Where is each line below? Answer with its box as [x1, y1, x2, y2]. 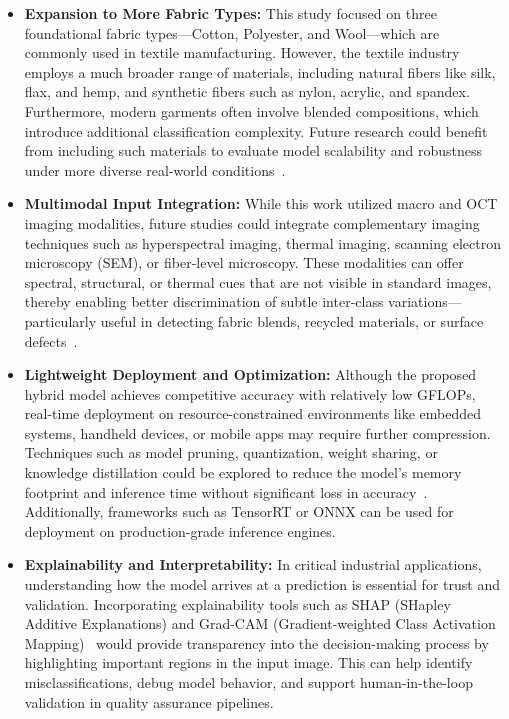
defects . [24, 330, 78, 351]
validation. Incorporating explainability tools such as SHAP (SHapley [24, 593, 451, 614]
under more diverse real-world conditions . [24, 159, 286, 180]
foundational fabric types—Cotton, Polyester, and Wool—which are [24, 22, 440, 43]
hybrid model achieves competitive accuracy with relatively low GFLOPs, [24, 383, 476, 404]
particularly [24, 310, 97, 331]
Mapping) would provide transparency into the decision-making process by [24, 632, 489, 653]
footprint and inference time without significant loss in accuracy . [24, 481, 428, 502]
